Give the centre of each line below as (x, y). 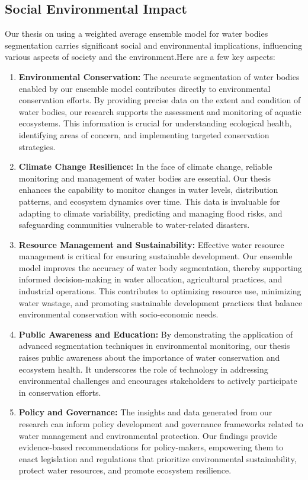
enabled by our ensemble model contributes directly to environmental (145, 88)
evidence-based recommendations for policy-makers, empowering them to (151, 447)
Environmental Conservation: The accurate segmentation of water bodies (159, 76)
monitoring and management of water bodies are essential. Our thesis (145, 178)
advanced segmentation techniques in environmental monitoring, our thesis (154, 346)
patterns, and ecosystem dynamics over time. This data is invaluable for (149, 201)
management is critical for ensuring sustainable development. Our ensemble (155, 256)
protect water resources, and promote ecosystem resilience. (125, 470)
